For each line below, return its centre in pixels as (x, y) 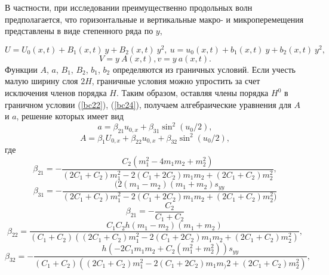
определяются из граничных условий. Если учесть (204, 69)
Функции (21, 69)
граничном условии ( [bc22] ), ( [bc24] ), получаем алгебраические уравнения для (148, 104)
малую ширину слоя (41, 81)
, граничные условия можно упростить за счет (176, 81)
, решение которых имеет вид (70, 116)
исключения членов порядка (56, 93)
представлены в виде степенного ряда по (79, 31)
